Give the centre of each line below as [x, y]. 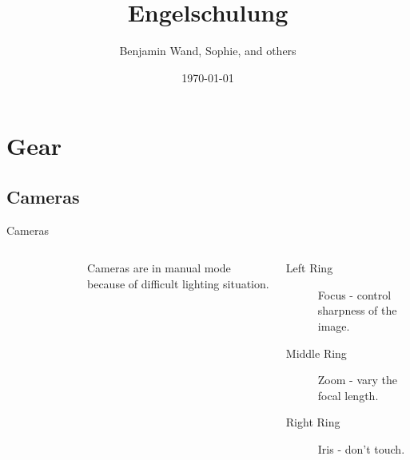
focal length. [348, 395]
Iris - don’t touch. [361, 449]
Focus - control [354, 294]
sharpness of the [357, 310]
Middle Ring [316, 353]
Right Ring [313, 422]
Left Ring [309, 268]
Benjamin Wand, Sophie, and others [208, 51]
